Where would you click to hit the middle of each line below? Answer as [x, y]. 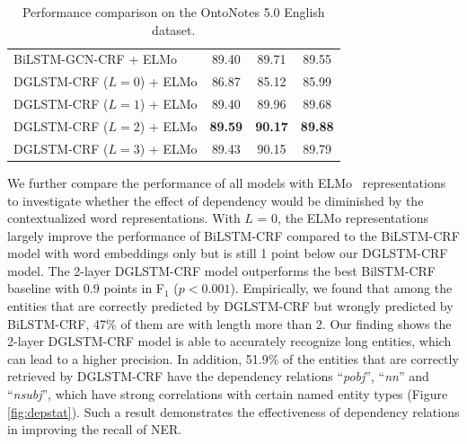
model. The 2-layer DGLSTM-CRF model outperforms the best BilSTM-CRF [221, 270]
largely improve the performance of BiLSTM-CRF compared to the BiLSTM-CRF [233, 235]
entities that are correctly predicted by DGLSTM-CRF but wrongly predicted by [230, 306]
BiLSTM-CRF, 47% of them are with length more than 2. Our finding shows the [229, 323]
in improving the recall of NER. [95, 429]
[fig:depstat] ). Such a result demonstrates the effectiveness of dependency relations [233, 411]
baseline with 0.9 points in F [86, 288]
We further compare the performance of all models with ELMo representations [227, 182]
